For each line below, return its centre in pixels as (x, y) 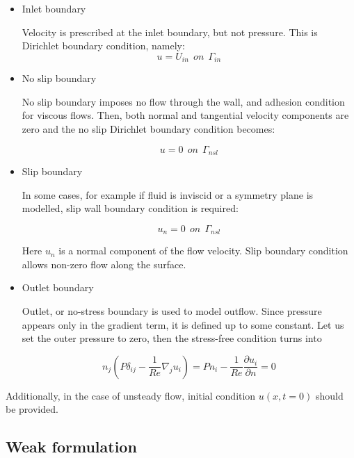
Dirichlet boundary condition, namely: (103, 46)
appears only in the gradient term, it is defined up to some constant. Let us (183, 324)
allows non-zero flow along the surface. (104, 264)
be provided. (32, 409)
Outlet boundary (58, 287)
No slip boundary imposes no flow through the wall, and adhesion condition (183, 101)
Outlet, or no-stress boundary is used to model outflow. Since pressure (172, 311)
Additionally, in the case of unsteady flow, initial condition (131, 395)
